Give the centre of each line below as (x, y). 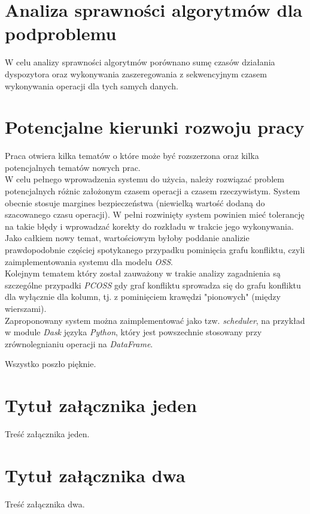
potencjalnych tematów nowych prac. (73, 167)
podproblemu (61, 33)
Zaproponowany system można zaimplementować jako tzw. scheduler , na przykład (155, 320)
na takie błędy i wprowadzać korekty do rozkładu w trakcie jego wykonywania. (149, 226)
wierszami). (26, 308)
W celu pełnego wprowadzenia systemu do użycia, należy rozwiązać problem (145, 179)
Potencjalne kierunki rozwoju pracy (155, 127)
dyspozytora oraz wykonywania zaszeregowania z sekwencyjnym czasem (136, 73)
